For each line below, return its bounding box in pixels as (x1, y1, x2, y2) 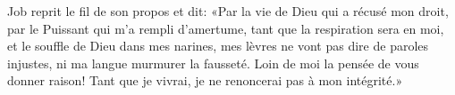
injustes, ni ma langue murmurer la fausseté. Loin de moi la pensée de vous (7, 53, 419, 72)
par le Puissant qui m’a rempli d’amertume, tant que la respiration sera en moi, (7, 19, 444, 37)
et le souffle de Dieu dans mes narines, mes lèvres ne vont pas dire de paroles (7, 36, 429, 55)
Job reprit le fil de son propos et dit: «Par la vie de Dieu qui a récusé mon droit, (7, 2, 449, 20)
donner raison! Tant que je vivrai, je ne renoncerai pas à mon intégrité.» (7, 71, 403, 90)
